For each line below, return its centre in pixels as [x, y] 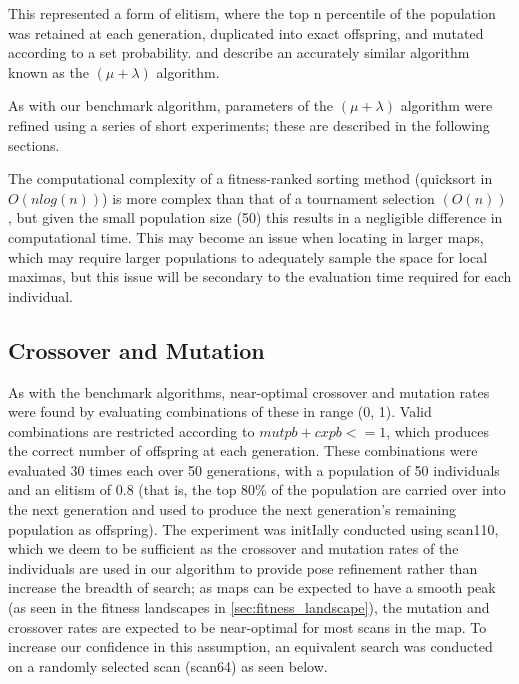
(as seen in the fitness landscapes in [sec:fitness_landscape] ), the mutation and [249, 607]
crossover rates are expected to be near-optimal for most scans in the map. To [247, 626]
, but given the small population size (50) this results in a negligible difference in [255, 217]
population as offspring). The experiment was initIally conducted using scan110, [253, 528]
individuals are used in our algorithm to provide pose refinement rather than [243, 567]
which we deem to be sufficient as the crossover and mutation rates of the [233, 548]
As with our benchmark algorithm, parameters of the [171, 105]
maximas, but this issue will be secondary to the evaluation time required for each [260, 276]
